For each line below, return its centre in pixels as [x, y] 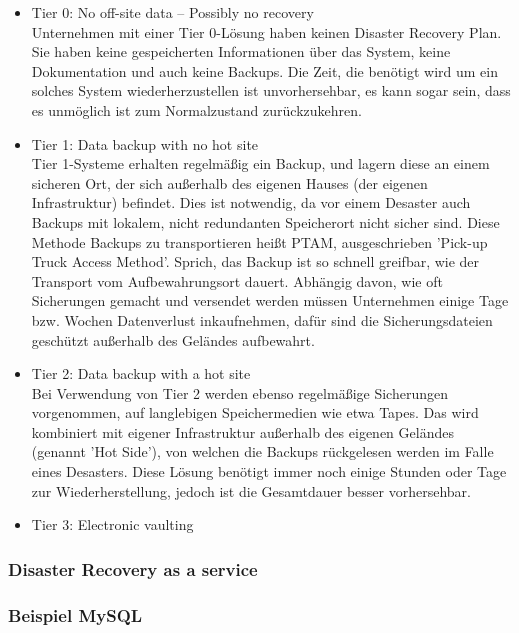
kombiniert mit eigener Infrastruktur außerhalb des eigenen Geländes [242, 431]
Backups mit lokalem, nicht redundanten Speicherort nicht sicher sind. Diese [265, 221]
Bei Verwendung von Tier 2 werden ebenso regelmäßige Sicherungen [239, 392]
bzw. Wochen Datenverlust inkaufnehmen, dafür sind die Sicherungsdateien [262, 319]
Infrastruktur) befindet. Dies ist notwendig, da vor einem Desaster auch [251, 202]
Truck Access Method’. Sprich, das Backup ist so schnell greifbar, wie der [255, 261]
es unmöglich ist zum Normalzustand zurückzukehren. [196, 109]
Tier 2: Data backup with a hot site [141, 373]
